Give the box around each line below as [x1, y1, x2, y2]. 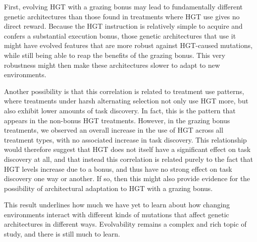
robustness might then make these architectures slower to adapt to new [4, 59, 220, 70]
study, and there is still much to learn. [4, 229, 120, 239]
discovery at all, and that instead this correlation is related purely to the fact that [4, 153, 253, 164]
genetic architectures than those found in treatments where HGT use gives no [4, 11, 240, 21]
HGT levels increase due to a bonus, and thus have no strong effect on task [4, 163, 232, 174]
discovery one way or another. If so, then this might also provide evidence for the [4, 173, 250, 184]
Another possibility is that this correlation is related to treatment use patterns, [4, 86, 244, 96]
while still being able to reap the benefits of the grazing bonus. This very [4, 49, 225, 60]
